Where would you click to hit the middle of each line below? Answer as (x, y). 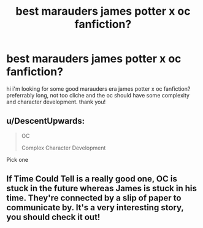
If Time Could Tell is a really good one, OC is (92, 179)
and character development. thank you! (56, 102)
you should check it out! (53, 217)
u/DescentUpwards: (45, 121)
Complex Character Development (63, 148)
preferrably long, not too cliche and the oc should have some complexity (98, 95)
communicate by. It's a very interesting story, (95, 207)
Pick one (17, 159)
